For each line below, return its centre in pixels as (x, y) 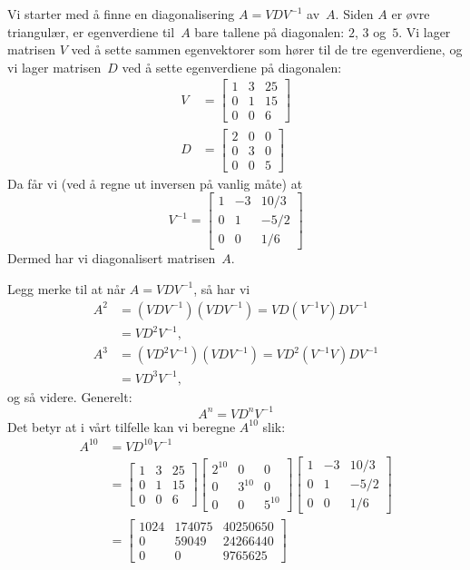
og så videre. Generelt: (70, 396)
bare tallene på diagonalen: (269, 31)
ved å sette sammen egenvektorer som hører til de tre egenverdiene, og (267, 49)
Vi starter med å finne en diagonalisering (121, 14)
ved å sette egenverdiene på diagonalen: (232, 67)
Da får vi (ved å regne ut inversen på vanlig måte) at (155, 183)
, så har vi (222, 288)
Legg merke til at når (67, 288)
